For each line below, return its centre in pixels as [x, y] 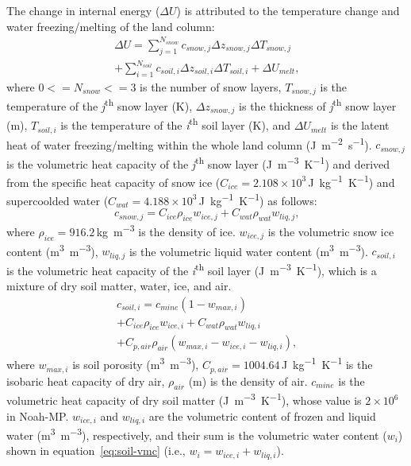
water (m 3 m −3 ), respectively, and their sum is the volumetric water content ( [197, 434]
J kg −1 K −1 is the [327, 363]
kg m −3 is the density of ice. [166, 230]
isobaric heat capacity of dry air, [86, 381]
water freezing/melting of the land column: [111, 26]
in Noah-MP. [38, 416]
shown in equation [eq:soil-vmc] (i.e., [96, 450]
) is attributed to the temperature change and [288, 10]
